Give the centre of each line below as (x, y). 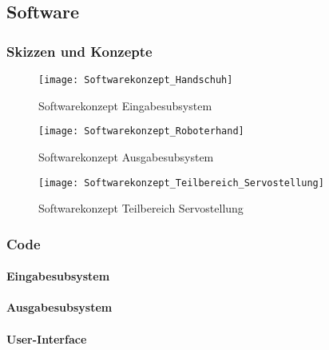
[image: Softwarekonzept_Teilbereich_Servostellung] (181, 183)
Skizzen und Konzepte (79, 51)
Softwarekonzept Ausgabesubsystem (126, 156)
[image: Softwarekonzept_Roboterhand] (141, 131)
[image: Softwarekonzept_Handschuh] (136, 80)
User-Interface (47, 338)
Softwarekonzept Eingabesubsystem (125, 105)
